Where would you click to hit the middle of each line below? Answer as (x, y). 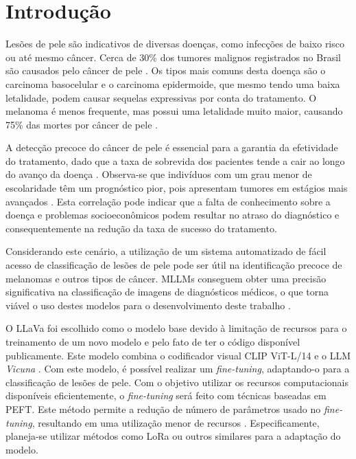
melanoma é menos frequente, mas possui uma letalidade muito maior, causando (174, 111)
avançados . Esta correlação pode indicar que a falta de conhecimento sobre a (168, 201)
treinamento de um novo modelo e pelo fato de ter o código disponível (153, 342)
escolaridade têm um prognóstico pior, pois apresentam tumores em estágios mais (177, 188)
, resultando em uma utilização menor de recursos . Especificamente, (176, 422)
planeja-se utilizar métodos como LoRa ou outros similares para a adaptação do (173, 436)
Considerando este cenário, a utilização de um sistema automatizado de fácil (166, 251)
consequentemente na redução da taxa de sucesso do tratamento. (141, 228)
